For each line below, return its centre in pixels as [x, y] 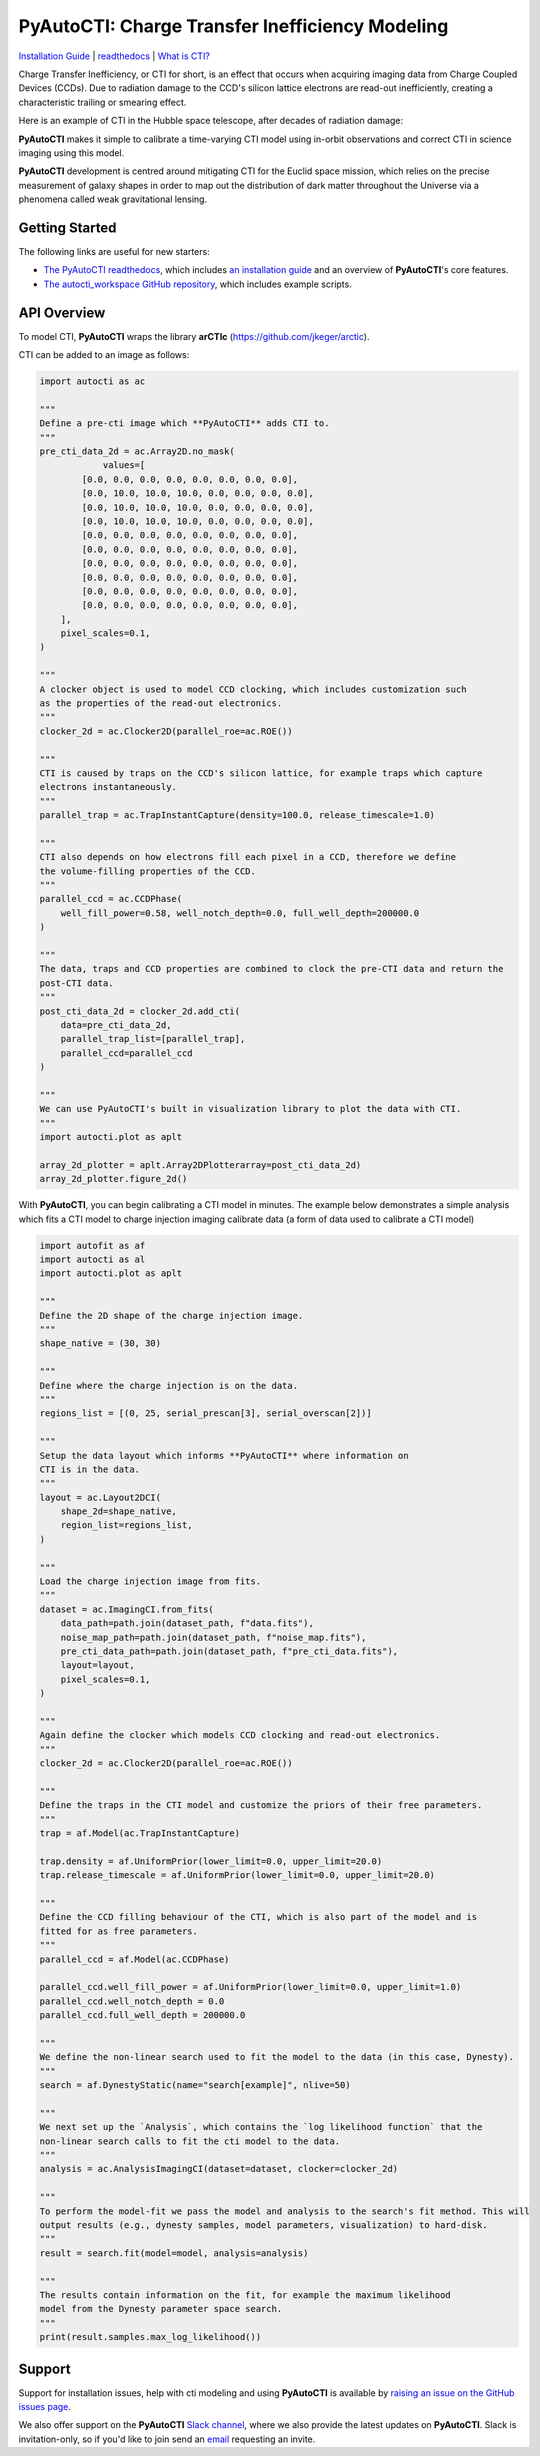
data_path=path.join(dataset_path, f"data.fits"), [187, 1623]
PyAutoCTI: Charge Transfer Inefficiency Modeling [233, 26]
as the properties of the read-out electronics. [161, 703]
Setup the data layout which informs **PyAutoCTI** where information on [224, 1455]
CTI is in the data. [89, 1469]
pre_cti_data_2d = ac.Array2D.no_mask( [137, 451]
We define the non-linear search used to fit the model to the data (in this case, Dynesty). [277, 2057]
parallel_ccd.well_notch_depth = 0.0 [132, 2001]
